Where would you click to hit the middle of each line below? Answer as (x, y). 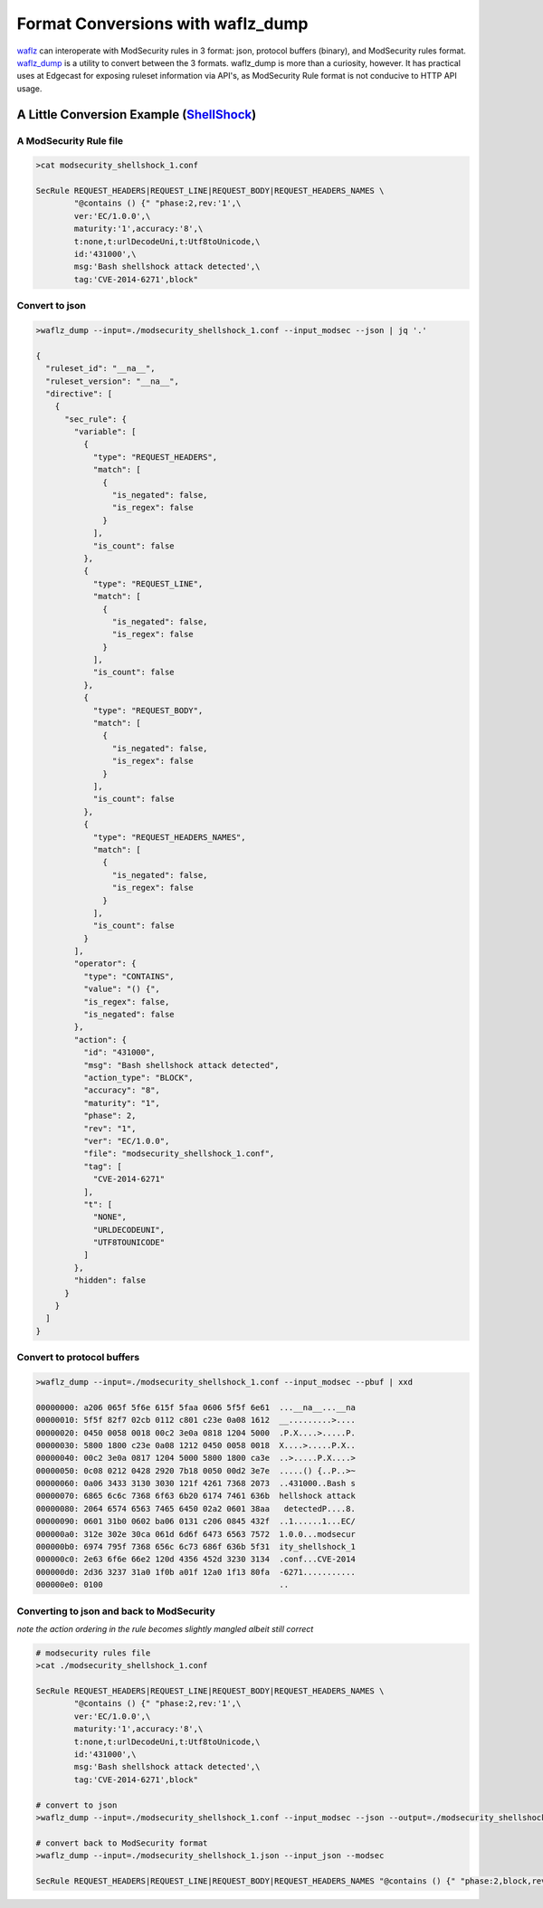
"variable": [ (105, 432)
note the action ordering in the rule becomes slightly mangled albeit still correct (165, 1628)
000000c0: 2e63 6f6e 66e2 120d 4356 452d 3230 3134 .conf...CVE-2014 (196, 1560)
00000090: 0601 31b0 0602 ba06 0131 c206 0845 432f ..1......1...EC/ (196, 1522)
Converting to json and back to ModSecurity (116, 1611)
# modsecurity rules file (93, 1653)
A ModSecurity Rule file (70, 140)
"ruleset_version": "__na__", (113, 381)
